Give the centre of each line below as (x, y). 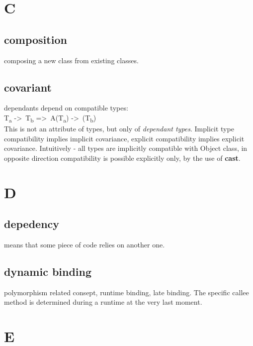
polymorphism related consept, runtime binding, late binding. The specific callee (126, 292)
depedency (32, 224)
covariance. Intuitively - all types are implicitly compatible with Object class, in (126, 148)
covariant (28, 87)
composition (36, 39)
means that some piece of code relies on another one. (84, 245)
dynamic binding (48, 272)
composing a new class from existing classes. (71, 60)
